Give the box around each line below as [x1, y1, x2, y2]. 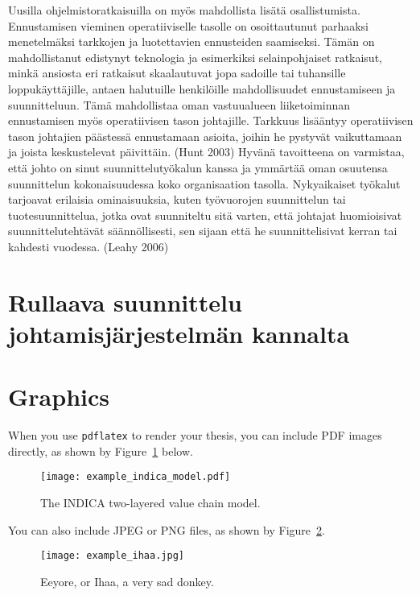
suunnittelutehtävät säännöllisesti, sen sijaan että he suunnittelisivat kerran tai [8, 222, 397, 239]
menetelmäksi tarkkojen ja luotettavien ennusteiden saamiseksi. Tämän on [8, 33, 375, 50]
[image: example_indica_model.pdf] [40, 471, 231, 483]
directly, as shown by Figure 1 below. [8, 442, 193, 459]
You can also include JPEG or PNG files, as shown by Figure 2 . [8, 521, 325, 538]
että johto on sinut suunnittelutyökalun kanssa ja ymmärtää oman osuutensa [8, 159, 388, 176]
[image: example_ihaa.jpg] [40, 550, 184, 562]
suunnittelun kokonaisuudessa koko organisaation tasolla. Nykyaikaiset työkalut [8, 175, 401, 192]
